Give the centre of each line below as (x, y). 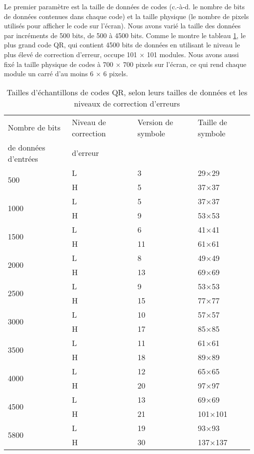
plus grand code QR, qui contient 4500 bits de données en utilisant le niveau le (122, 45)
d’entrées (23, 158)
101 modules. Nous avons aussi (193, 54)
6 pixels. (116, 74)
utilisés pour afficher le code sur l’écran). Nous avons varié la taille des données (122, 26)
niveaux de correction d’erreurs (127, 103)
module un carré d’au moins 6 (49, 74)
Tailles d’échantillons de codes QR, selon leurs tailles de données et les (127, 92)
